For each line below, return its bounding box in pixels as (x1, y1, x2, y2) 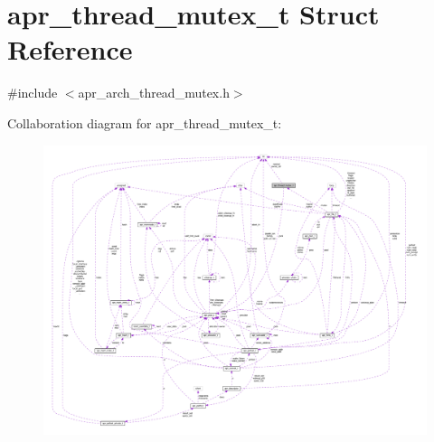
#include (7, 83, 58, 102)
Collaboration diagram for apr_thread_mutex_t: (7, 113, 282, 132)
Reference (7, 31, 133, 68)
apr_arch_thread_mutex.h (78, 83, 230, 102)
